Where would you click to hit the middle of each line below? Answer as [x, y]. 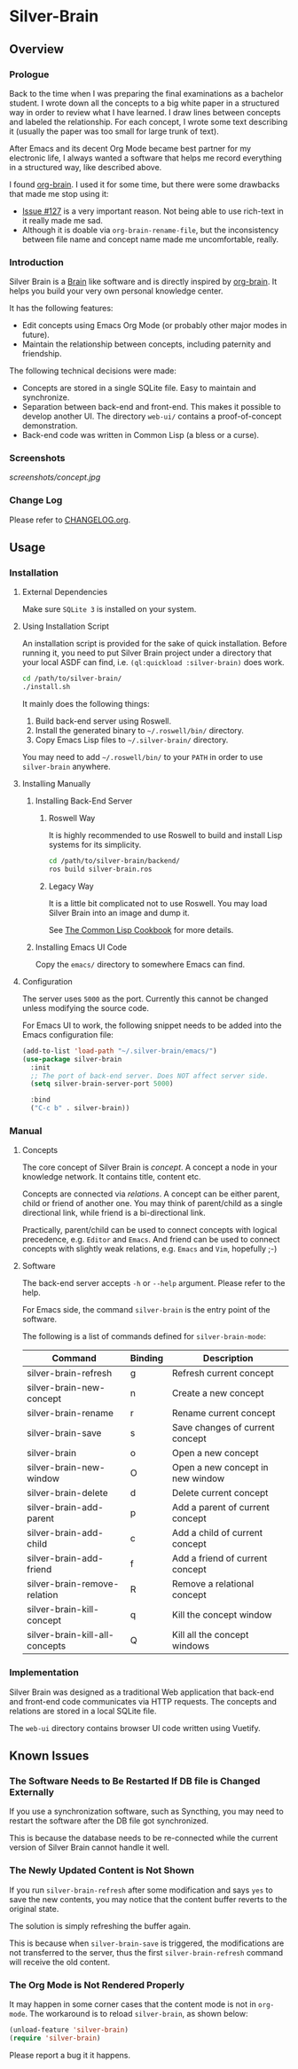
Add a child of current [217, 1533]
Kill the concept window [222, 1615]
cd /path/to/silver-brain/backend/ [114, 861]
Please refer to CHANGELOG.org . [70, 520]
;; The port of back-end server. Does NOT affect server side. [149, 1076]
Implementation [44, 1673]
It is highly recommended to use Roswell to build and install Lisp [165, 835]
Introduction [36, 262]
